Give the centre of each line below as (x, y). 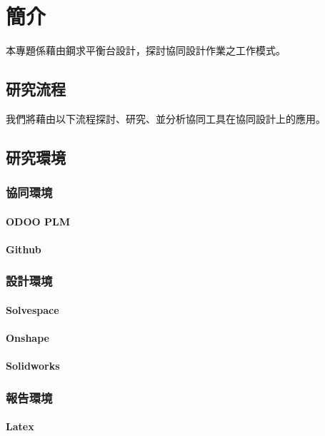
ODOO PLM (38, 221)
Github (24, 249)
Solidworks (33, 366)
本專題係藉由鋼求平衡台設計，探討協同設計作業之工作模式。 (146, 50)
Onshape (27, 338)
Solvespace (32, 309)
